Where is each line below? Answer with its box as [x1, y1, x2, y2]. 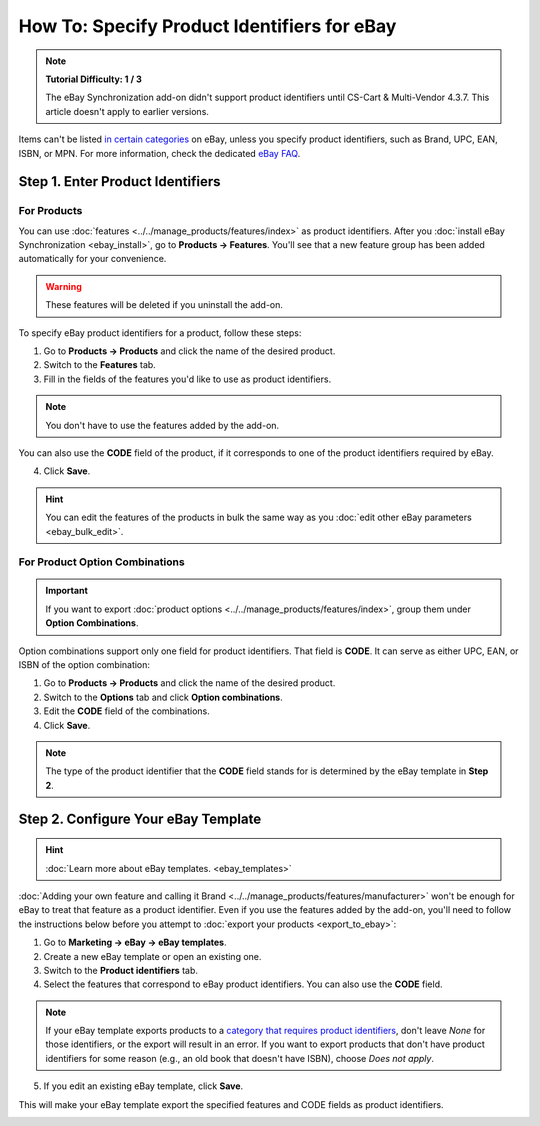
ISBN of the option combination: [18, 659, 150, 671]
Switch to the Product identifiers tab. [43, 964, 199, 976]
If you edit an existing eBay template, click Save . [43, 1080, 244, 1092]
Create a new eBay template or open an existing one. [43, 950, 262, 962]
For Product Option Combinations [18, 555, 185, 569]
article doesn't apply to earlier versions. [45, 105, 210, 117]
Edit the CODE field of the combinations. [43, 705, 210, 717]
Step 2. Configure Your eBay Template [18, 810, 262, 827]
